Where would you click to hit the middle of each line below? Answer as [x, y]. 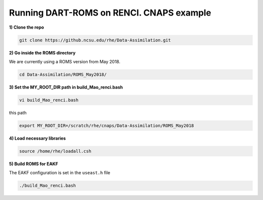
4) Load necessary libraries [37, 138]
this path [18, 112]
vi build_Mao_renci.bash [49, 100]
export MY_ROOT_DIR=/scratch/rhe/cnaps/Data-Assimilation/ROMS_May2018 [107, 126]
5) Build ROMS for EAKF [34, 164]
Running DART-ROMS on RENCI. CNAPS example [110, 13]
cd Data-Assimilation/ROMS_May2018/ [63, 74]
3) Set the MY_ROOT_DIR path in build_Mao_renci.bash [66, 87]
